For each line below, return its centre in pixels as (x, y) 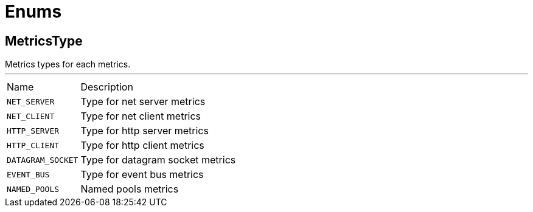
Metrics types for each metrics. (68, 64)
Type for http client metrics (142, 145)
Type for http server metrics (145, 131)
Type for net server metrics (143, 102)
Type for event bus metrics (142, 175)
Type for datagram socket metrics (158, 160)
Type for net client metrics (141, 116)
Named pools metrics (130, 189)
